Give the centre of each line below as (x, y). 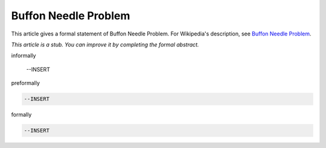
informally (24, 56)
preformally (26, 83)
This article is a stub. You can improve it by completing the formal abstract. (105, 45)
